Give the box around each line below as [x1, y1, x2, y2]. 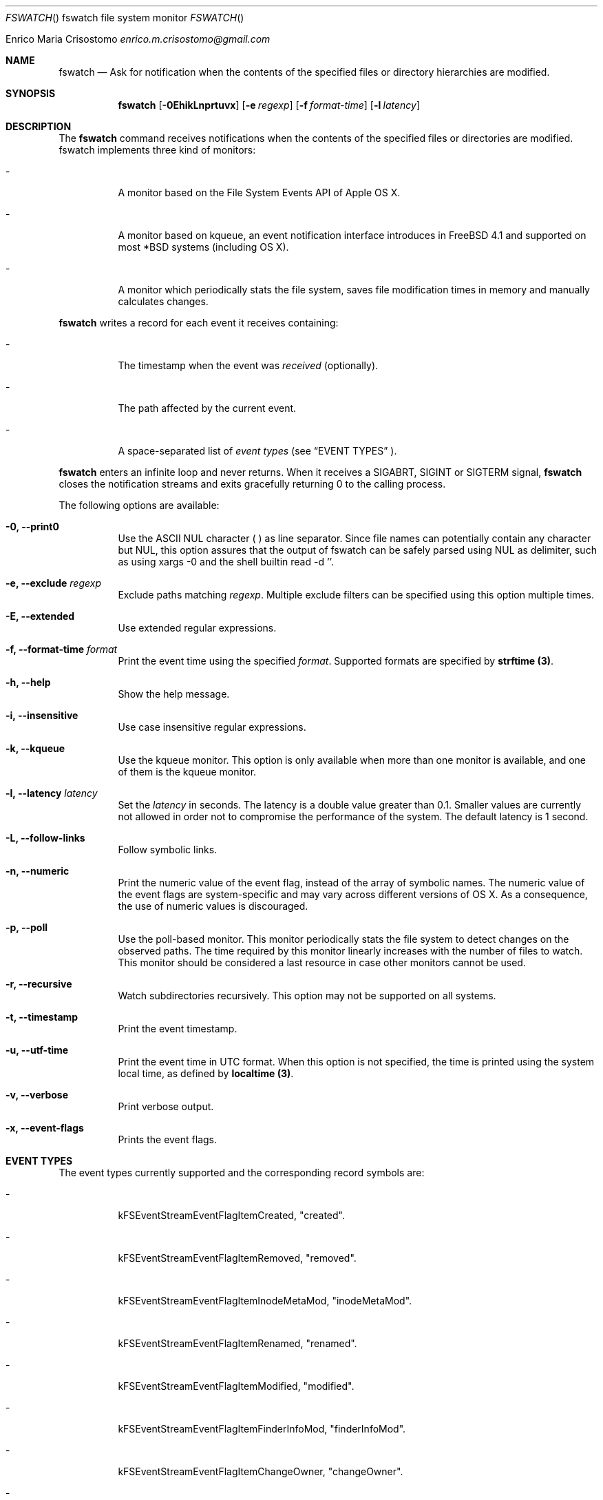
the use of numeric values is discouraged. [118, 900, 308, 912]
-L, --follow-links [6, 832, 85, 844]
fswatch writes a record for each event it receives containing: [59, 317, 339, 329]
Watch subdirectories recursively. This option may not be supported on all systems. [118, 990, 496, 1001]
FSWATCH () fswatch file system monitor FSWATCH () [6, 12, 244, 23]
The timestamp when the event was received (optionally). [118, 360, 379, 371]
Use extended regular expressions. [118, 622, 277, 634]
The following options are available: [59, 499, 220, 511]
